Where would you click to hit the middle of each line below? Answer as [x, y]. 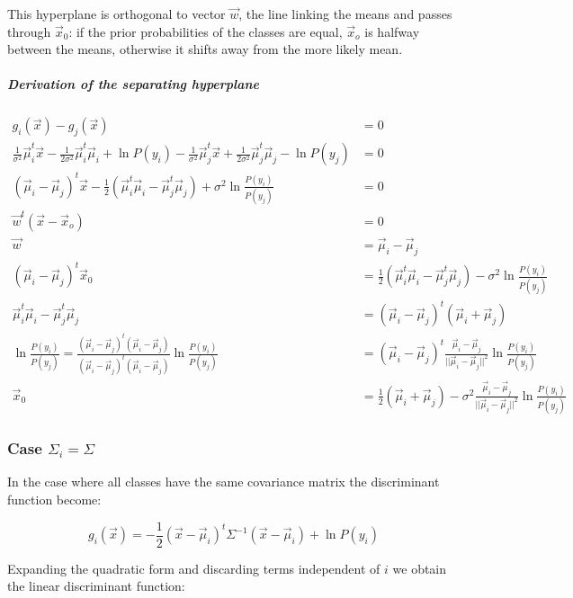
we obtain [420, 568]
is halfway [392, 31]
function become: [54, 499]
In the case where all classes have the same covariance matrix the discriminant [224, 482]
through [29, 31]
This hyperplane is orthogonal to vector [116, 13]
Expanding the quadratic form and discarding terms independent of [194, 568]
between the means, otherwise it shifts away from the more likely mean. [205, 49]
